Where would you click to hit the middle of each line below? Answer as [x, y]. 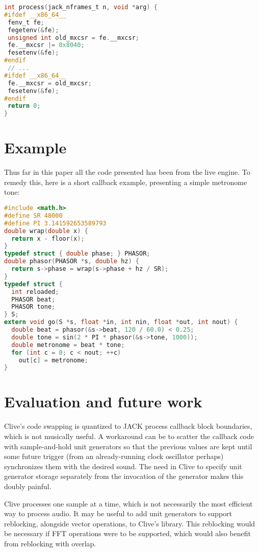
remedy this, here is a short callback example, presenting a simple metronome [126, 182]
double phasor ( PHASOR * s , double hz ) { [72, 261]
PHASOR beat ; [33, 299]
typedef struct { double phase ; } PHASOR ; [77, 254]
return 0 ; [24, 106]
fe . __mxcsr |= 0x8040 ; [46, 45]
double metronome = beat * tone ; [68, 345]
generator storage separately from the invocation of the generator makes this [124, 476]
